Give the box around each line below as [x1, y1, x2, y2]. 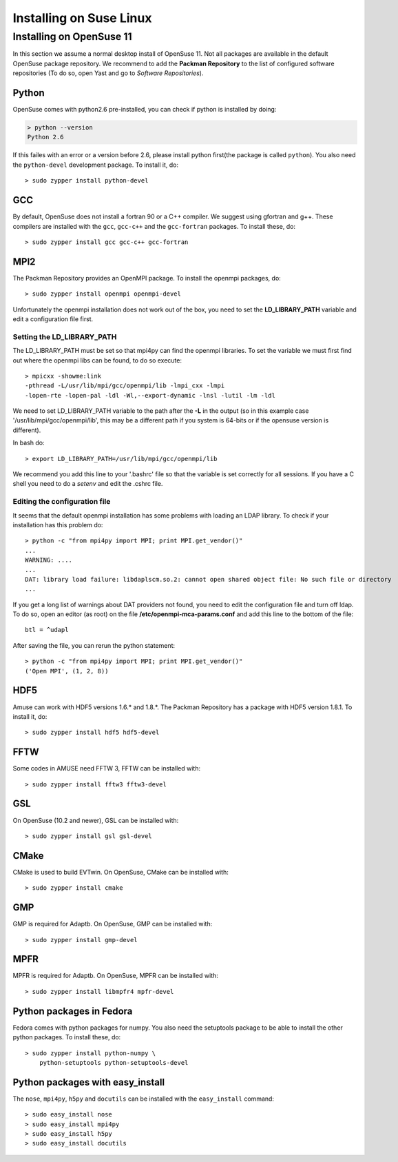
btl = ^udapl [25, 626, 69, 634]
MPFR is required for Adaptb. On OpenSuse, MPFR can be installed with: [12, 972, 218, 980]
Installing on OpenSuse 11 [12, 30, 132, 43]
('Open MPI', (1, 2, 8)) [25, 667, 109, 675]
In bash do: [12, 438, 45, 447]
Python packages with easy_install [12, 1076, 165, 1088]
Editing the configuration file [12, 497, 111, 507]
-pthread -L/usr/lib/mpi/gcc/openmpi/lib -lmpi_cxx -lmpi [25, 382, 225, 389]
